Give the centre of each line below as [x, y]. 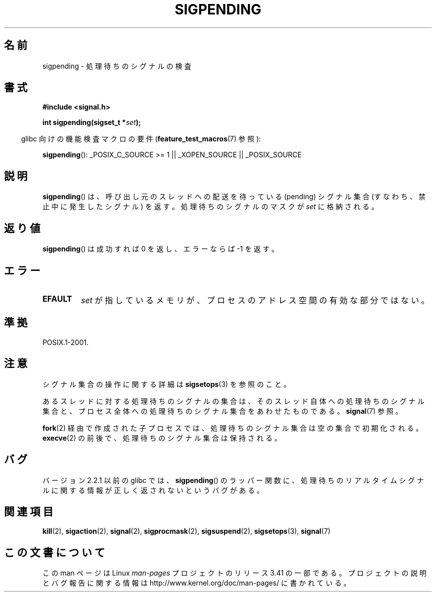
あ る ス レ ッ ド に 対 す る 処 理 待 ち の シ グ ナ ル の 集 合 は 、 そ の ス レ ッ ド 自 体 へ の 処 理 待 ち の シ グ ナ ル [233, 401]
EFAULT [57, 298]
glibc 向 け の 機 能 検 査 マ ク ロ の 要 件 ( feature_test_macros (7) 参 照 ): [141, 139]
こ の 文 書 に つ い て [54, 552]
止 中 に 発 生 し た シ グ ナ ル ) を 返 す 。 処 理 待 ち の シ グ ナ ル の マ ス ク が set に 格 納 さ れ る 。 [211, 207]
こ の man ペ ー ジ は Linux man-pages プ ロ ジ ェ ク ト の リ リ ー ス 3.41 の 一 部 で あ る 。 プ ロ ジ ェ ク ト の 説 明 [234, 573]
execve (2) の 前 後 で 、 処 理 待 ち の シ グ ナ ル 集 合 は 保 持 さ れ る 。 [162, 438]
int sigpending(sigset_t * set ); [92, 122]
